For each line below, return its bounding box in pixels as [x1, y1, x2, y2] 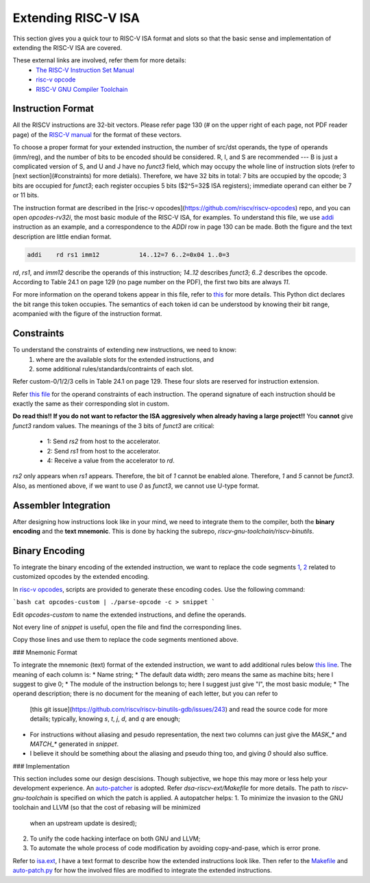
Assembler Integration [12, 499, 111, 511]
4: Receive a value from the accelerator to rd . [47, 456, 175, 465]
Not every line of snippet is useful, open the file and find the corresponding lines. [12, 623, 242, 631]
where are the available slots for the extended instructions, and [36, 355, 214, 363]
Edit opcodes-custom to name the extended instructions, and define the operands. [12, 610, 247, 619]
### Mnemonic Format [12, 648, 78, 656]
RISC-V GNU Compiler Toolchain [36, 85, 128, 93]
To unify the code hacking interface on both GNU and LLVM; [29, 834, 201, 843]
